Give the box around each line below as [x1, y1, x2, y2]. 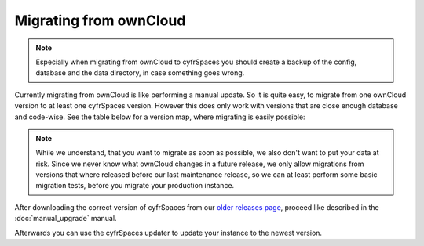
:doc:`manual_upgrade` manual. [14, 214, 117, 223]
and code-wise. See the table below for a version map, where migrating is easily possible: [14, 112, 305, 121]
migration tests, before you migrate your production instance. [35, 181, 235, 190]
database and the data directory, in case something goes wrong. [35, 68, 245, 78]
